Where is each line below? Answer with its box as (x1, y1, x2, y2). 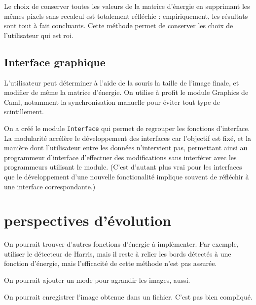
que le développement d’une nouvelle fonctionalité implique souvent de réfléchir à (4, 171, 249, 181)
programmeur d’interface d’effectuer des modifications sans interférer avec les (4, 152, 237, 162)
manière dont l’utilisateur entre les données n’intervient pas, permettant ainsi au (4, 142, 248, 153)
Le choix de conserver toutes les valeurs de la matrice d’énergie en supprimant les (4, 1, 250, 11)
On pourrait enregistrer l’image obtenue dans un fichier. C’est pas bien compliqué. (4, 291, 253, 302)
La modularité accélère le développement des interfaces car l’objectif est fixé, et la (4, 132, 252, 143)
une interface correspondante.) (4, 181, 96, 191)
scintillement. (4, 106, 44, 117)
